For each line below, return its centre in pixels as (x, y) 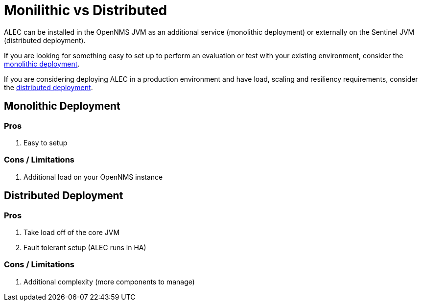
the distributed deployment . (48, 87)
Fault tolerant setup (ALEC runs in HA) (85, 247)
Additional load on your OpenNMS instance (93, 177)
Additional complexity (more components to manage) (109, 282)
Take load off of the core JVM (72, 232)
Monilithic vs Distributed (86, 10)
